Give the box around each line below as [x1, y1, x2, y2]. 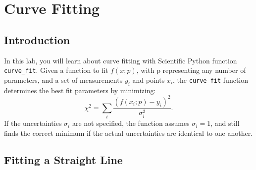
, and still [210, 118, 240, 128]
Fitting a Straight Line [4, 152, 123, 168]
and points [132, 74, 165, 85]
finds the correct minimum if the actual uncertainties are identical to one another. [4, 128, 253, 138]
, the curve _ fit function [173, 74, 249, 85]
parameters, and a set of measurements [4, 74, 123, 85]
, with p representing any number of [136, 65, 246, 75]
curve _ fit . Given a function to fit [4, 65, 108, 75]
